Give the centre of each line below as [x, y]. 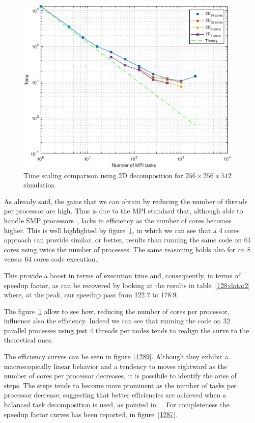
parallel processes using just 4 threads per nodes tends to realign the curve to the [127, 330]
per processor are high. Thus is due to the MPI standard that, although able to [124, 211]
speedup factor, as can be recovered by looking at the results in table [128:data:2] [127, 285]
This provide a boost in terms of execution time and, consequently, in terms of [122, 275]
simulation [39, 185]
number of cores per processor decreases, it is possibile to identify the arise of [120, 376]
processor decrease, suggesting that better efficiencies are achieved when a [115, 395]
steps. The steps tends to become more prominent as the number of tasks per [120, 385]
